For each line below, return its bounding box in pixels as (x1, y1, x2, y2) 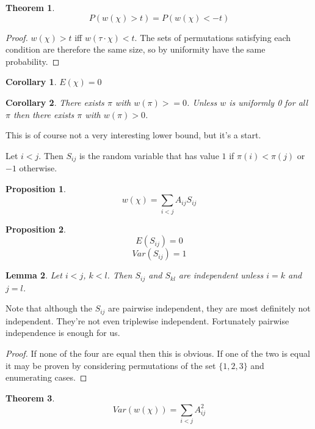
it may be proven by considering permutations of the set (5, 359, 216, 371)
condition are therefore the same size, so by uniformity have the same (5, 43, 266, 56)
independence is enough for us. (5, 326, 120, 339)
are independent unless (178, 269, 264, 282)
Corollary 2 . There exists (5, 95, 104, 108)
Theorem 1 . (5, 1, 55, 13)
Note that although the (5, 302, 92, 315)
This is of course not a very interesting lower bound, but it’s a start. (5, 129, 261, 141)
